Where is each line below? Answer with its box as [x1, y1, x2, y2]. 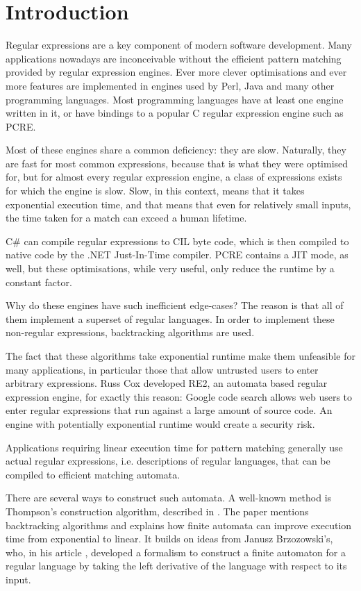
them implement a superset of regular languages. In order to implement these [6, 311, 335, 326]
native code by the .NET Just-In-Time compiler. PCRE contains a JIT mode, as [6, 247, 349, 262]
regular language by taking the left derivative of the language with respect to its [6, 558, 347, 573]
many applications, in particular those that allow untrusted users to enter [6, 362, 319, 376]
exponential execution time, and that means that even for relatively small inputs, [6, 197, 351, 211]
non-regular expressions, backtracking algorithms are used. [6, 325, 255, 340]
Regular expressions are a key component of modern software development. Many [6, 38, 352, 52]
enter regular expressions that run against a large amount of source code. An [6, 403, 333, 417]
